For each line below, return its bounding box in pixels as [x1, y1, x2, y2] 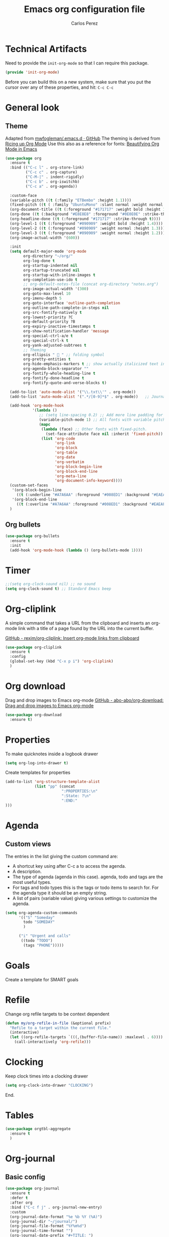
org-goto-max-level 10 [23, 291, 71, 296]
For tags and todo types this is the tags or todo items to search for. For [12, 884, 159, 890]
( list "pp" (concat [34, 784, 75, 789]
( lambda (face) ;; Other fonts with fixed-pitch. [41, 426, 147, 432]
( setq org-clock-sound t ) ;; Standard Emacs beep [5, 586, 112, 591]
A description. [12, 868, 42, 874]
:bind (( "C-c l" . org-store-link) [10, 165, 84, 170]
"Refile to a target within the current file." [10, 1025, 112, 1030]
